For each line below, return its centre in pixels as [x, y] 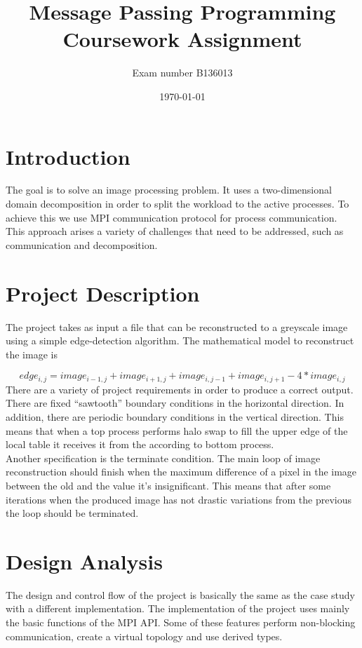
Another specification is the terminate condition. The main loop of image [163, 458]
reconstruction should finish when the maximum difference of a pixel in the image [181, 472]
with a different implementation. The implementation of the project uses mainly [178, 608]
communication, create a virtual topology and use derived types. [144, 636]
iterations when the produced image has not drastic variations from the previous [179, 499]
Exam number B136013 [182, 73]
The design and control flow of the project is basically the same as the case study [180, 594]
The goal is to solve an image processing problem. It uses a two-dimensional [169, 190]
